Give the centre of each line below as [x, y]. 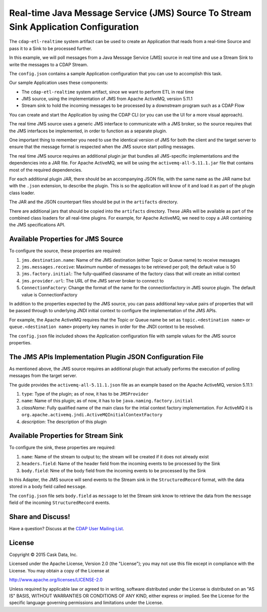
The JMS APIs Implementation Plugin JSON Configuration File [106, 357]
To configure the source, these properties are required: [65, 251]
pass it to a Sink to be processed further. [51, 48]
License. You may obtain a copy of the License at [59, 570]
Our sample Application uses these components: [59, 83]
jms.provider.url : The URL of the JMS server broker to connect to [93, 280]
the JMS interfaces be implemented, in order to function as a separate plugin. [88, 131]
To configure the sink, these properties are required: [62, 447]
